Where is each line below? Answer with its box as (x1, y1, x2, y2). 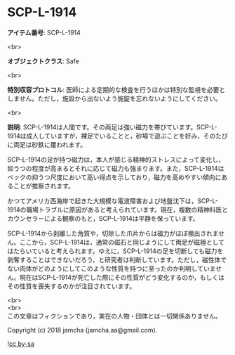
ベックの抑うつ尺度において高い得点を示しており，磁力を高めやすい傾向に (7, 173, 222, 181)
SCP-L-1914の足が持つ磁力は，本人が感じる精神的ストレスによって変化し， (7, 155, 225, 164)
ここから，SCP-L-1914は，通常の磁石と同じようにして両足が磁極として (19, 238, 224, 246)
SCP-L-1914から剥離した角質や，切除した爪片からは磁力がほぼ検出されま (7, 229, 219, 238)
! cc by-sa (7, 339, 35, 348)
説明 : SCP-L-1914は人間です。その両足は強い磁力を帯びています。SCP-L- (7, 122, 217, 131)
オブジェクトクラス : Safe (7, 57, 79, 65)
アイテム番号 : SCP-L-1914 (7, 28, 81, 37)
